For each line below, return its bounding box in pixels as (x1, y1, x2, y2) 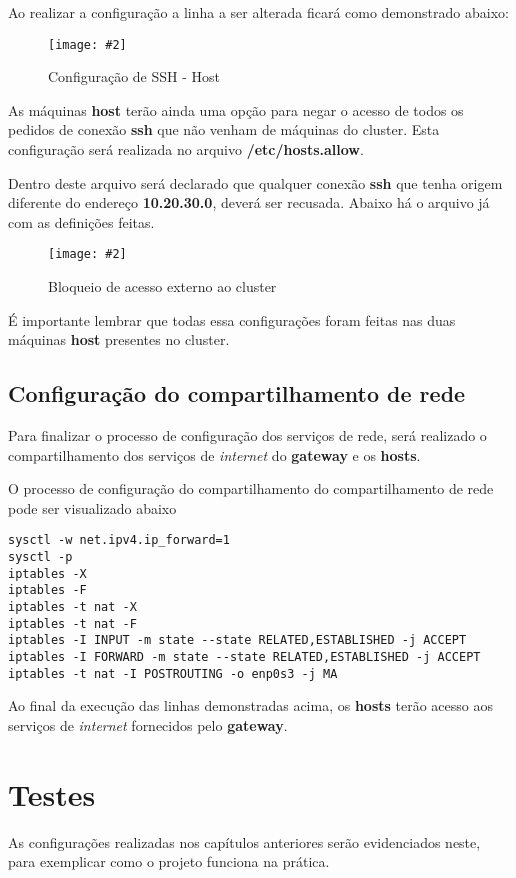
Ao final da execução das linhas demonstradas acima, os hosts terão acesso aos (8, 695, 493, 716)
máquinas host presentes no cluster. (8, 329, 230, 350)
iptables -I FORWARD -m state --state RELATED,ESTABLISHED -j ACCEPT (8, 650, 481, 665)
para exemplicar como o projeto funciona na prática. (8, 851, 330, 872)
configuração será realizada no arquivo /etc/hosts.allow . (8, 139, 364, 160)
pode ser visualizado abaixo (8, 497, 177, 518)
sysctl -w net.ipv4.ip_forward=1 (8, 533, 230, 548)
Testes (8, 773, 96, 814)
